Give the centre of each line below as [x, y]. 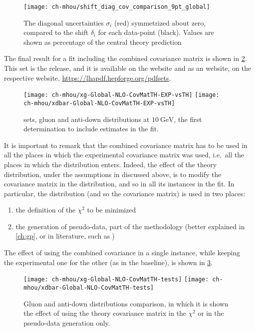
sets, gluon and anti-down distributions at [87, 119]
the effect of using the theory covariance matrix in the [105, 313]
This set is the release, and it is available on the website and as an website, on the [128, 68]
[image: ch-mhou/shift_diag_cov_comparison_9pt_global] [117, 7]
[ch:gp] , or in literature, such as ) [65, 236]
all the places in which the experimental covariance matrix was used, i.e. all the [124, 155]
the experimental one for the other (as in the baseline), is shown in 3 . [108, 262]
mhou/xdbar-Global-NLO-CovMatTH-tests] [89, 287]
